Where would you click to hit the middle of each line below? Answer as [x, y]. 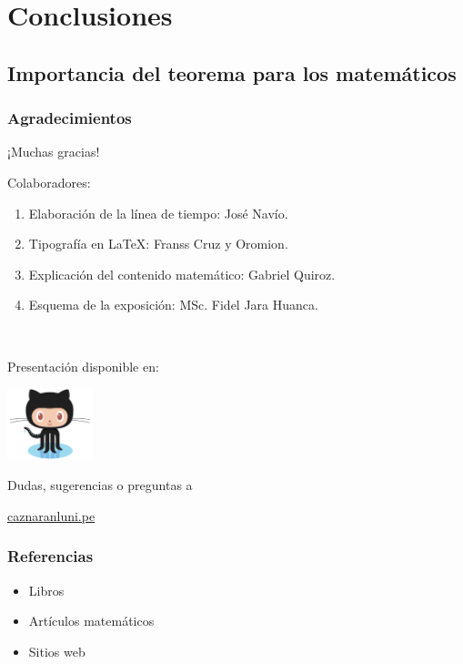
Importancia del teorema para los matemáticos [232, 72]
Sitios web [57, 651]
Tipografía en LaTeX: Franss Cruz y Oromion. [158, 244]
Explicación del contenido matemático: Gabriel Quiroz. [182, 274]
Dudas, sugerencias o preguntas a [100, 485]
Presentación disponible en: [83, 366]
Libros [46, 590]
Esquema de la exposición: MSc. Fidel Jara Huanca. [173, 305]
